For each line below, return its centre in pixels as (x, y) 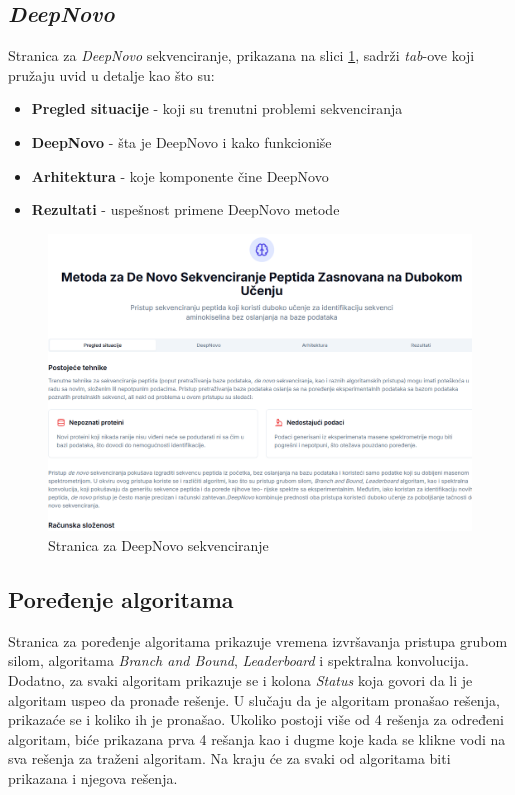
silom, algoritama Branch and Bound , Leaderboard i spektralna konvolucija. (238, 660)
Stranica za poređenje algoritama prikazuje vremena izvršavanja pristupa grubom (258, 640)
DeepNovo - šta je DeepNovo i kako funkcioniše (181, 141)
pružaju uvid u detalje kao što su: (111, 74)
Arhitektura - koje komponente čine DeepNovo (180, 175)
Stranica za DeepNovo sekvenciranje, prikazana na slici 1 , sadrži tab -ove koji (241, 55)
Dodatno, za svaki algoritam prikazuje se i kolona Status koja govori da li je (240, 680)
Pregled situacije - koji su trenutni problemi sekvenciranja (217, 108)
